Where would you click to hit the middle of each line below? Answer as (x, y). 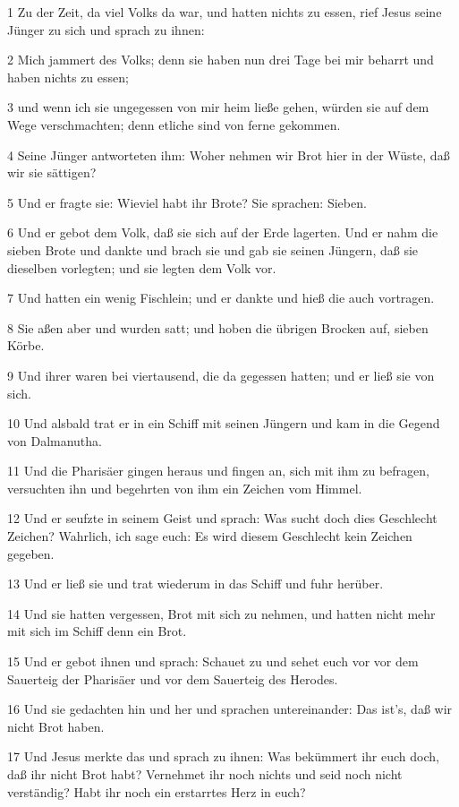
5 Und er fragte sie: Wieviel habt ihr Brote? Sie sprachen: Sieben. (187, 202)
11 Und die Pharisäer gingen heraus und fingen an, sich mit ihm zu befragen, (218, 471)
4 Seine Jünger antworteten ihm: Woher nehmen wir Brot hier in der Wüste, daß (229, 155)
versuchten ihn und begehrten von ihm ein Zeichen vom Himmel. (185, 488)
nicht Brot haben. (56, 726)
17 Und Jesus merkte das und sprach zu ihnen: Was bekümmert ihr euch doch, (223, 756)
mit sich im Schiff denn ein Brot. (97, 631)
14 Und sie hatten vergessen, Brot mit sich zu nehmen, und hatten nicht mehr (221, 613)
